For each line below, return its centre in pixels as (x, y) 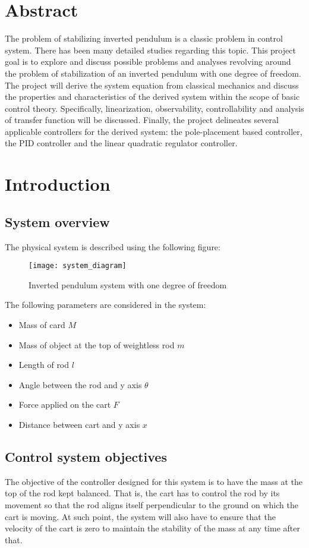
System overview (57, 221)
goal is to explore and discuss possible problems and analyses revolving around (148, 62)
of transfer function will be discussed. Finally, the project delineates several (142, 120)
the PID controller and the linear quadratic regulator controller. (121, 143)
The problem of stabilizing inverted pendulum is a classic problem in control (144, 38)
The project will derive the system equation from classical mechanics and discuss (152, 85)
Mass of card (42, 325)
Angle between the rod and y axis (80, 384)
